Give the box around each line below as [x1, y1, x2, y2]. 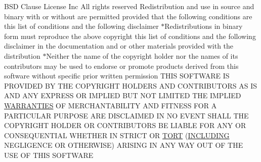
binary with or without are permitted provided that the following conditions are [4, 11, 252, 21]
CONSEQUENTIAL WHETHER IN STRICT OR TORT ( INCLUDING [4, 130, 230, 140]
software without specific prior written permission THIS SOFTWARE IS [4, 70, 230, 81]
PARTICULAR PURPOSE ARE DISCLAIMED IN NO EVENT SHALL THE [4, 110, 249, 120]
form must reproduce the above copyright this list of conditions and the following [4, 30, 256, 41]
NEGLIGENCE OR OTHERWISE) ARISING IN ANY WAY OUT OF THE [4, 140, 243, 150]
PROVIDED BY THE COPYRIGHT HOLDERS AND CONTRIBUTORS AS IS [4, 80, 257, 91]
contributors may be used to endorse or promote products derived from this [4, 60, 239, 71]
